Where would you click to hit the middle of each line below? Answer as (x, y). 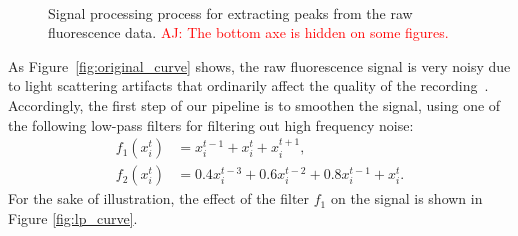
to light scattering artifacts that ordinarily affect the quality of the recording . (248, 85)
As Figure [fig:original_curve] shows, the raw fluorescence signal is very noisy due (259, 65)
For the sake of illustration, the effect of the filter (159, 198)
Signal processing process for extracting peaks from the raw (230, 12)
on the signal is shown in (406, 198)
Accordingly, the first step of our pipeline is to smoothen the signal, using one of (254, 104)
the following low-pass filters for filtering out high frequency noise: (211, 124)
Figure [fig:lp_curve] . (73, 217)
